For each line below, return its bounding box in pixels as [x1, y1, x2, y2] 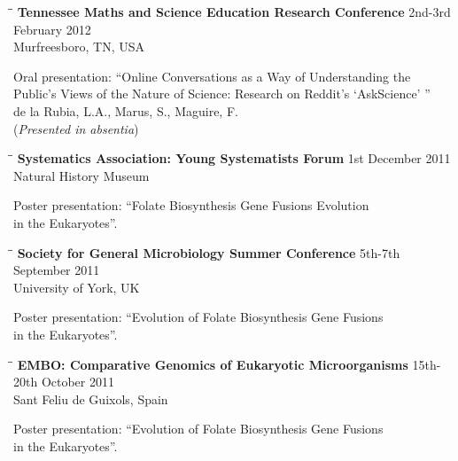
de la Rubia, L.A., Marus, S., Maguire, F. [13, 101, 238, 120]
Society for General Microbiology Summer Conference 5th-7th [17, 243, 400, 262]
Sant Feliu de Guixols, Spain [13, 389, 168, 408]
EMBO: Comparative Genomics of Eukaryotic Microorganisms [17, 355, 408, 373]
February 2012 [13, 20, 91, 38]
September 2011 [13, 261, 100, 279]
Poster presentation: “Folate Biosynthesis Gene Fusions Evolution [13, 196, 369, 215]
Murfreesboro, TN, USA [13, 37, 144, 56]
